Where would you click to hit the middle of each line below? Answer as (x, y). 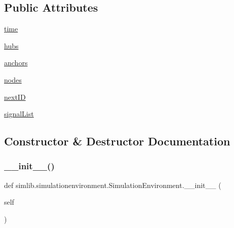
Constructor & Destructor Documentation (117, 141)
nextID (15, 97)
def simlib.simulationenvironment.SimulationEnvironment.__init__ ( (113, 185)
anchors (16, 63)
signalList (19, 114)
